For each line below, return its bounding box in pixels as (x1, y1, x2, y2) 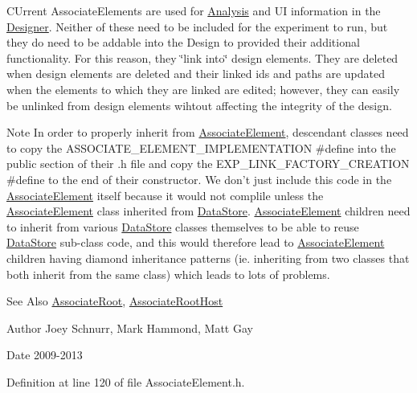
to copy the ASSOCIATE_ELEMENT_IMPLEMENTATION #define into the (6, 139, 396, 156)
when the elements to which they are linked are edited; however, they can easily (6, 80, 400, 97)
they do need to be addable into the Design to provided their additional (6, 34, 360, 51)
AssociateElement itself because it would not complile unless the (6, 186, 324, 203)
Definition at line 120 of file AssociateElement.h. (6, 373, 245, 390)
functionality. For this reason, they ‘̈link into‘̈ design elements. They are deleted (6, 49, 399, 66)
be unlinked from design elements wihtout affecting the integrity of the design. (6, 96, 392, 113)
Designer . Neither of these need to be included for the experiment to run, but (6, 18, 388, 35)
